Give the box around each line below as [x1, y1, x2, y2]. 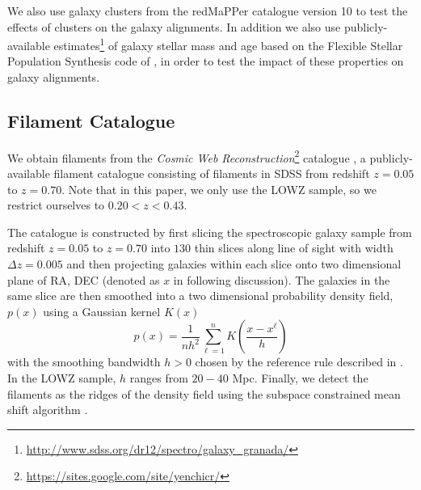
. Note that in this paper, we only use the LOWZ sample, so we [61, 180, 377, 197]
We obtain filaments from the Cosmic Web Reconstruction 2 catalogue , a [7, 146, 366, 166]
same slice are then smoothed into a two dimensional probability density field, [7, 287, 394, 304]
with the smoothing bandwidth [7, 353, 161, 370]
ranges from [129, 370, 188, 387]
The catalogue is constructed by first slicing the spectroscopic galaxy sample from [7, 223, 412, 240]
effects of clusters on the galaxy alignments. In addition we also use [7, 18, 341, 35]
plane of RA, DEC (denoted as [7, 271, 160, 288]
